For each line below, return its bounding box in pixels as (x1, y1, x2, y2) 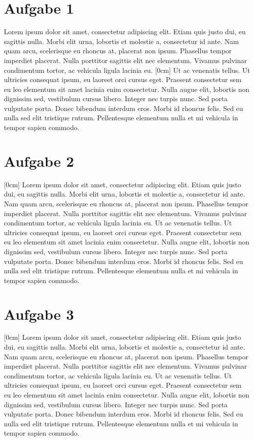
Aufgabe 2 (4, 151, 74, 171)
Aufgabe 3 (4, 304, 74, 324)
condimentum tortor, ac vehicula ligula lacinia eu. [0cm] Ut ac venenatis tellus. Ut (4, 65, 250, 75)
